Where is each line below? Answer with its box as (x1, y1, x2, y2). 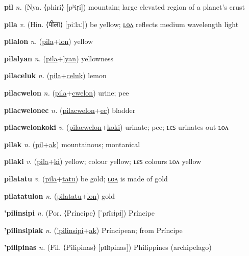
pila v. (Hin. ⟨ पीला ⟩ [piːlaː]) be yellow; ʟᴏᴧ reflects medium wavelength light (4, 18, 239, 29)
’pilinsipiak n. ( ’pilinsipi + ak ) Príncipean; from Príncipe (4, 224, 183, 235)
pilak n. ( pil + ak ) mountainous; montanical (4, 138, 140, 149)
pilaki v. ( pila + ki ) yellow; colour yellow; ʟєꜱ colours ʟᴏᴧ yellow (4, 156, 202, 167)
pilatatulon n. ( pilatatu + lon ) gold (4, 190, 115, 201)
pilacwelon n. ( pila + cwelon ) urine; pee (4, 87, 129, 98)
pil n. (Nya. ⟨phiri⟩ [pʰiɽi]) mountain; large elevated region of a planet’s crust (4, 2, 245, 12)
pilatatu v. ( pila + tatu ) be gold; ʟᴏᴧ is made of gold (4, 173, 168, 183)
